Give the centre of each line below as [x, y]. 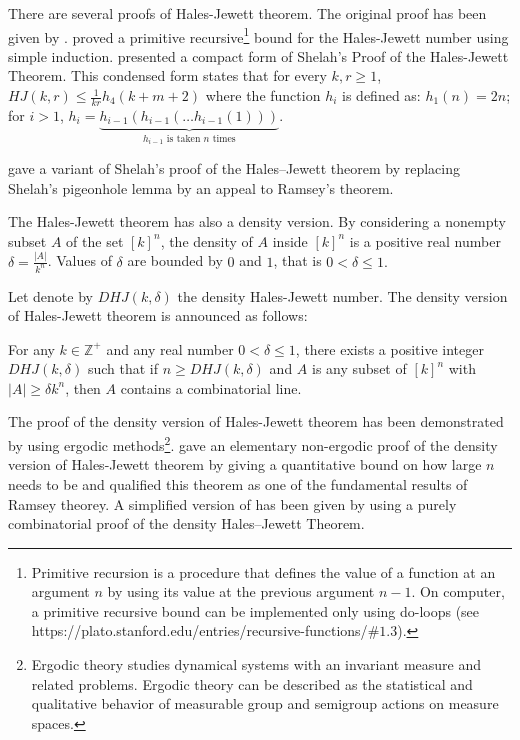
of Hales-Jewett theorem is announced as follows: [158, 315]
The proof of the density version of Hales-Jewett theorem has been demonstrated [256, 421]
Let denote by [50, 295]
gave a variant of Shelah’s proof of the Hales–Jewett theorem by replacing [234, 167]
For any [31, 348]
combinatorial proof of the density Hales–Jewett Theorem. [186, 523]
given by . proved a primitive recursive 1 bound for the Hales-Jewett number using [258, 35]
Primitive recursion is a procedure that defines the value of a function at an [263, 571]
